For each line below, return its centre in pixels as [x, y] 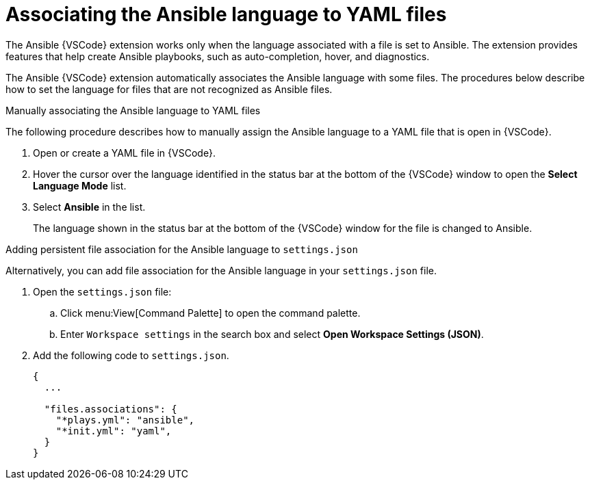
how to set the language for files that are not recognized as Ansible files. [169, 89]
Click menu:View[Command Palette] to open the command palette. [210, 313]
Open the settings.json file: [102, 291]
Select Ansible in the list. [89, 207]
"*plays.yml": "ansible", [125, 420]
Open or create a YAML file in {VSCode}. [125, 153]
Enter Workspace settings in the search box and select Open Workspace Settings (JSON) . [272, 334]
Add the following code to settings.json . [131, 355]
